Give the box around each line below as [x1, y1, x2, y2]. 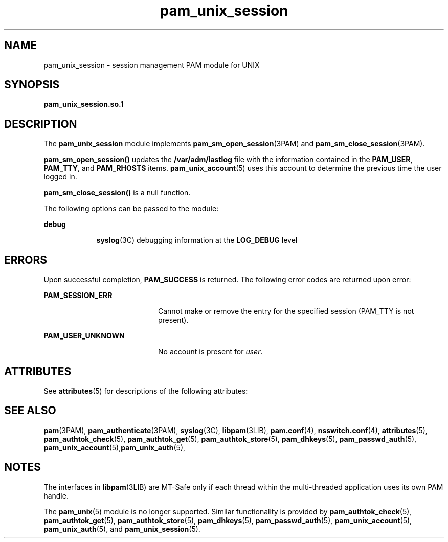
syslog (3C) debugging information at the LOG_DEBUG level [96, 236, 298, 245]
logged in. [43, 172, 77, 182]
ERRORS [4, 253, 48, 266]
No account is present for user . [158, 347, 263, 356]
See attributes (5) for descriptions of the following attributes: [43, 386, 248, 395]
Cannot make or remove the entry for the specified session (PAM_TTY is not [158, 307, 414, 316]
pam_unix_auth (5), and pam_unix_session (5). [43, 524, 200, 533]
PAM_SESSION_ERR [43, 291, 113, 300]
